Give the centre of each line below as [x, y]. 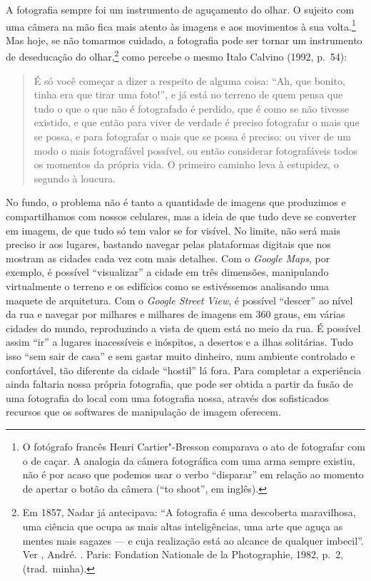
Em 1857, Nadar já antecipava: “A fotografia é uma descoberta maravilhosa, [189, 512]
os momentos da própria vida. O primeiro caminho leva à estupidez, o [186, 164]
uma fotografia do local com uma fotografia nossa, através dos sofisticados [167, 397]
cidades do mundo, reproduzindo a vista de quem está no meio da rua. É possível [183, 328]
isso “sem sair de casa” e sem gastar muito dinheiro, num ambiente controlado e [181, 355]
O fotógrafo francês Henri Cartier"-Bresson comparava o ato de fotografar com [194, 446]
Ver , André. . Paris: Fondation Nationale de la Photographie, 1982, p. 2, [183, 554]
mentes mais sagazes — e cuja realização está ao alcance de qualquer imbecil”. [193, 540]
